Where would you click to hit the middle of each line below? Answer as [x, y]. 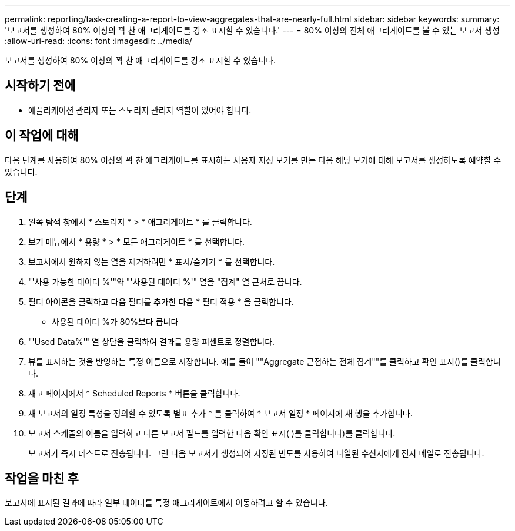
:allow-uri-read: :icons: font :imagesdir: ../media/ [98, 41]
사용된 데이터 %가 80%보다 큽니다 [115, 321]
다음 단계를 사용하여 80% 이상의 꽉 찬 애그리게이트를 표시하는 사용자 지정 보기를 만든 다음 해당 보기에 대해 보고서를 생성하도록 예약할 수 [253, 160]
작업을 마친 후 [42, 478]
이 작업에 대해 [42, 136]
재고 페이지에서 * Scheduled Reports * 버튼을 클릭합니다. [134, 393]
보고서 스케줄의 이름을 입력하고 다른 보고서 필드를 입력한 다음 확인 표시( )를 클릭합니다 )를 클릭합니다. [212, 433]
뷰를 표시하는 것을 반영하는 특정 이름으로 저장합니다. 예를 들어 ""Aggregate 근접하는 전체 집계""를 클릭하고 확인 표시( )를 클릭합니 [265, 361]
